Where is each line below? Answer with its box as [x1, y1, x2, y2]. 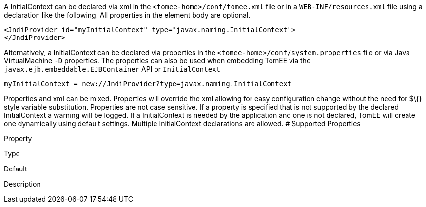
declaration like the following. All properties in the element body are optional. [4, 11, 251, 19]
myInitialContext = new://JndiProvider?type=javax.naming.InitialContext [4, 80, 292, 88]
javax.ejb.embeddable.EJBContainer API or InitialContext [4, 65, 221, 73]
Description [4, 180, 41, 188]
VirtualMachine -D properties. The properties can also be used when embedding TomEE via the [4, 56, 311, 65]
